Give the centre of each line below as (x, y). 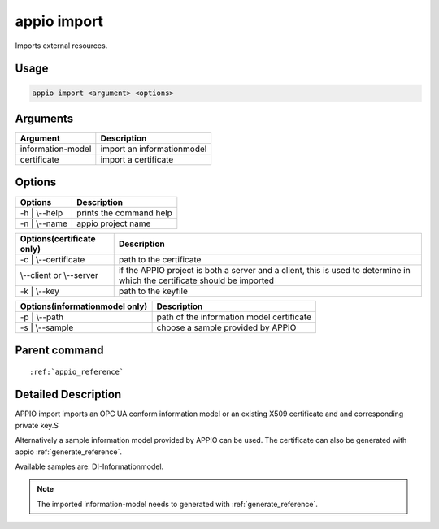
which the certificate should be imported (196, 280)
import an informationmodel (154, 149)
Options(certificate (58, 238)
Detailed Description (68, 395)
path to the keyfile (153, 291)
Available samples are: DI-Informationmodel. (89, 466)
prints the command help (124, 213)
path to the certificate (160, 259)
